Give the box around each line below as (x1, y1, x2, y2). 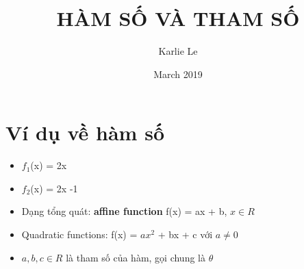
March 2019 (153, 66, 203, 81)
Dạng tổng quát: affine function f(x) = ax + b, (21, 204, 227, 218)
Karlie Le (158, 44, 198, 58)
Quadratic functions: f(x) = (21, 227, 138, 242)
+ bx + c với (157, 227, 213, 242)
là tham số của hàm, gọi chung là (66, 250, 205, 264)
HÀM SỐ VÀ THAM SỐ (56, 4, 300, 32)
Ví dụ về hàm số (5, 118, 164, 146)
